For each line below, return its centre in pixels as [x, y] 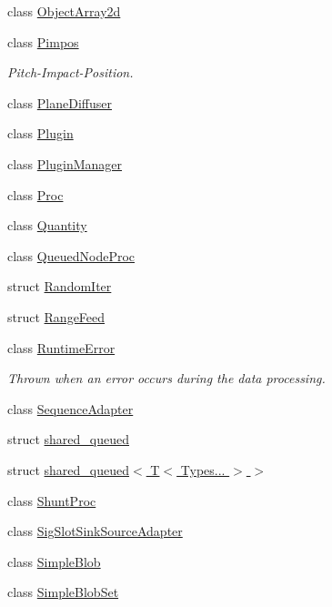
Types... [203, 469]
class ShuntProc [52, 500]
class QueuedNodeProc [71, 255]
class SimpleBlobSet [63, 592]
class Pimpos [43, 41]
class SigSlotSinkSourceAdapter [95, 531]
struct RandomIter [60, 286]
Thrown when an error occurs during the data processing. [166, 378]
